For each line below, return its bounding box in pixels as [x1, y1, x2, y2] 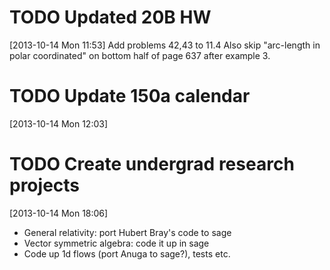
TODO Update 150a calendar [9, 85, 251, 108]
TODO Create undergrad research [9, 153, 295, 176]
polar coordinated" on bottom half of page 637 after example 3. [9, 49, 271, 61]
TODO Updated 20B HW [9, 6, 212, 29]
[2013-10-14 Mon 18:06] [9, 207, 109, 219]
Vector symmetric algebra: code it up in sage [23, 237, 210, 249]
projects [9, 174, 81, 197]
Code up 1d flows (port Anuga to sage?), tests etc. [23, 247, 231, 260]
